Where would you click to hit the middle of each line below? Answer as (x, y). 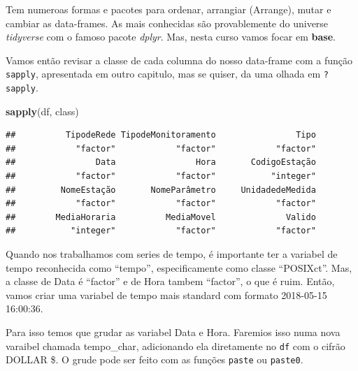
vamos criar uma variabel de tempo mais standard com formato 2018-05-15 (166, 294)
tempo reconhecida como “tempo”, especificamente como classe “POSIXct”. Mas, (179, 267)
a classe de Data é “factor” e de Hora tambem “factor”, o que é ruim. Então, (170, 281)
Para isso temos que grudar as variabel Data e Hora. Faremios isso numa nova (173, 332)
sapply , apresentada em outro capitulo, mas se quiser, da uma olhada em (163, 74)
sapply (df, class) (42, 111)
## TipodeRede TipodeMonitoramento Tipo (161, 135)
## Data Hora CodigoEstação (161, 162)
